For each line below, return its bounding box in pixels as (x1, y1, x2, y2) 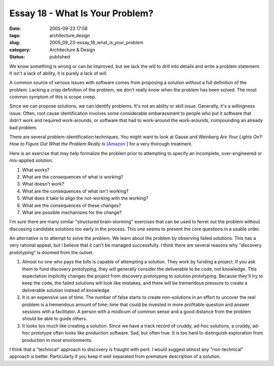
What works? (22, 167, 50, 173)
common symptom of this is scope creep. (9, 94, 96, 100)
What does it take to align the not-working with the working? (22, 195, 149, 201)
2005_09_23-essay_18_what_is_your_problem (49, 40, 144, 46)
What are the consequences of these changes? (22, 202, 121, 208)
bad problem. (9, 125, 38, 131)
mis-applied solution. (9, 158, 54, 164)
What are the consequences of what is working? (22, 173, 123, 180)
